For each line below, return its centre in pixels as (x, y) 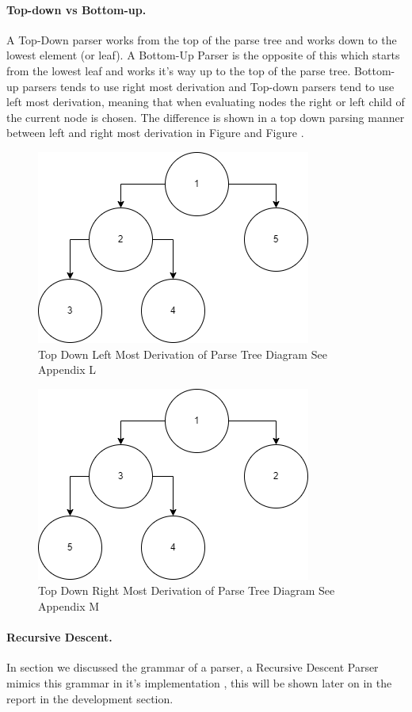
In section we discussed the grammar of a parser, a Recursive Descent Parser (193, 667)
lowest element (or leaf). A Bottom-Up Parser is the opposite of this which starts (203, 55)
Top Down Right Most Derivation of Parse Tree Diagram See (187, 590)
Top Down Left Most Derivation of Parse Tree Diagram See (183, 354)
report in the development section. (90, 698)
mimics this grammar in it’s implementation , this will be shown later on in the (199, 682)
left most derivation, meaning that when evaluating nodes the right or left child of (206, 102)
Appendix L (67, 369)
